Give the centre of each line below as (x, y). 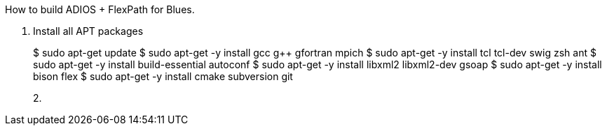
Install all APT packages (88, 31)
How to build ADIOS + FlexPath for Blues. (100, 9)
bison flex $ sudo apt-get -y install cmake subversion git (163, 76)
